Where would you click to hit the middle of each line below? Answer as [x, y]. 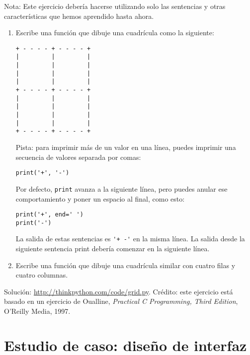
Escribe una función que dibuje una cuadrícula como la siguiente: [115, 33]
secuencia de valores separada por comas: [78, 157]
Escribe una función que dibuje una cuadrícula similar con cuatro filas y [125, 265]
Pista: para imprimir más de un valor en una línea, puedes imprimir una [126, 147]
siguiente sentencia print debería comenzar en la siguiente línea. [113, 248]
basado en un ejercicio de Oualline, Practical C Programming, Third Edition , [121, 301]
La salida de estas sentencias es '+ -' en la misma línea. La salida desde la [130, 239]
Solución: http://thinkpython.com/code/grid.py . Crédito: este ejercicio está [119, 291]
